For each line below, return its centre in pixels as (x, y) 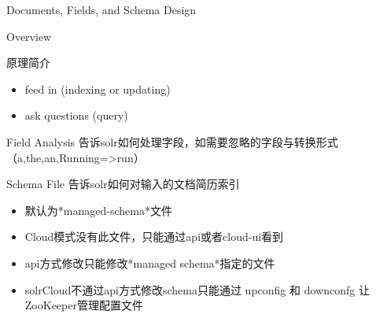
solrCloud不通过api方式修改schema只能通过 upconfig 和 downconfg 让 (197, 289)
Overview (29, 36)
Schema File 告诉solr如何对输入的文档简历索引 (123, 184)
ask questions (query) (76, 115)
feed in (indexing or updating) (98, 89)
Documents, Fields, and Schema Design (101, 9)
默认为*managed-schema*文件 (98, 210)
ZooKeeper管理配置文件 (84, 305)
